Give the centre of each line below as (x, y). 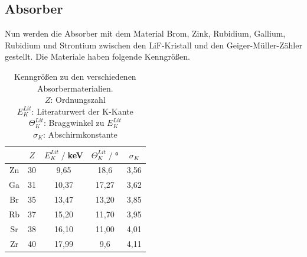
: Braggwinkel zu (74, 123)
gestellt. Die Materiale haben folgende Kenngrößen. (97, 56)
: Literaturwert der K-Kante (82, 111)
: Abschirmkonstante (80, 134)
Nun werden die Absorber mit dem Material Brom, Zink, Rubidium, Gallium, (145, 33)
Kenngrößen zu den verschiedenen (75, 76)
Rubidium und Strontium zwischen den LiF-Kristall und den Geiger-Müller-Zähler (153, 45)
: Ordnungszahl (78, 100)
